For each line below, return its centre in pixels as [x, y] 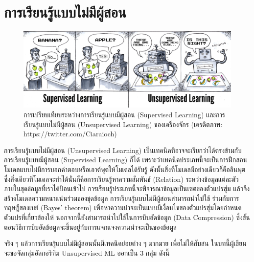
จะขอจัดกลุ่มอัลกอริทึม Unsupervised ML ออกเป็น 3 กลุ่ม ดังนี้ [87, 252]
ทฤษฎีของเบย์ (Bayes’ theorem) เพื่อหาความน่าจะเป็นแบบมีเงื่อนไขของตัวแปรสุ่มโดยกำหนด [123, 207]
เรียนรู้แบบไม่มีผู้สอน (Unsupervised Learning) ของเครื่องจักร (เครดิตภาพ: [123, 124]
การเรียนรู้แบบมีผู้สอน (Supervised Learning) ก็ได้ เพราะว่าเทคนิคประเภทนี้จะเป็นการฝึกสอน [126, 160]
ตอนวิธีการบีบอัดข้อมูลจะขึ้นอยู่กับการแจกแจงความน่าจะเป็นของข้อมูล [91, 227]
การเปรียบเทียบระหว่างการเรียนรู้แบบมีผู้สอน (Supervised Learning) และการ [125, 115]
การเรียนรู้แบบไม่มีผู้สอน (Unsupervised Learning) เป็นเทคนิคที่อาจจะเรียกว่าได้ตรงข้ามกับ [123, 150]
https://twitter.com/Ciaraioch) [70, 134]
